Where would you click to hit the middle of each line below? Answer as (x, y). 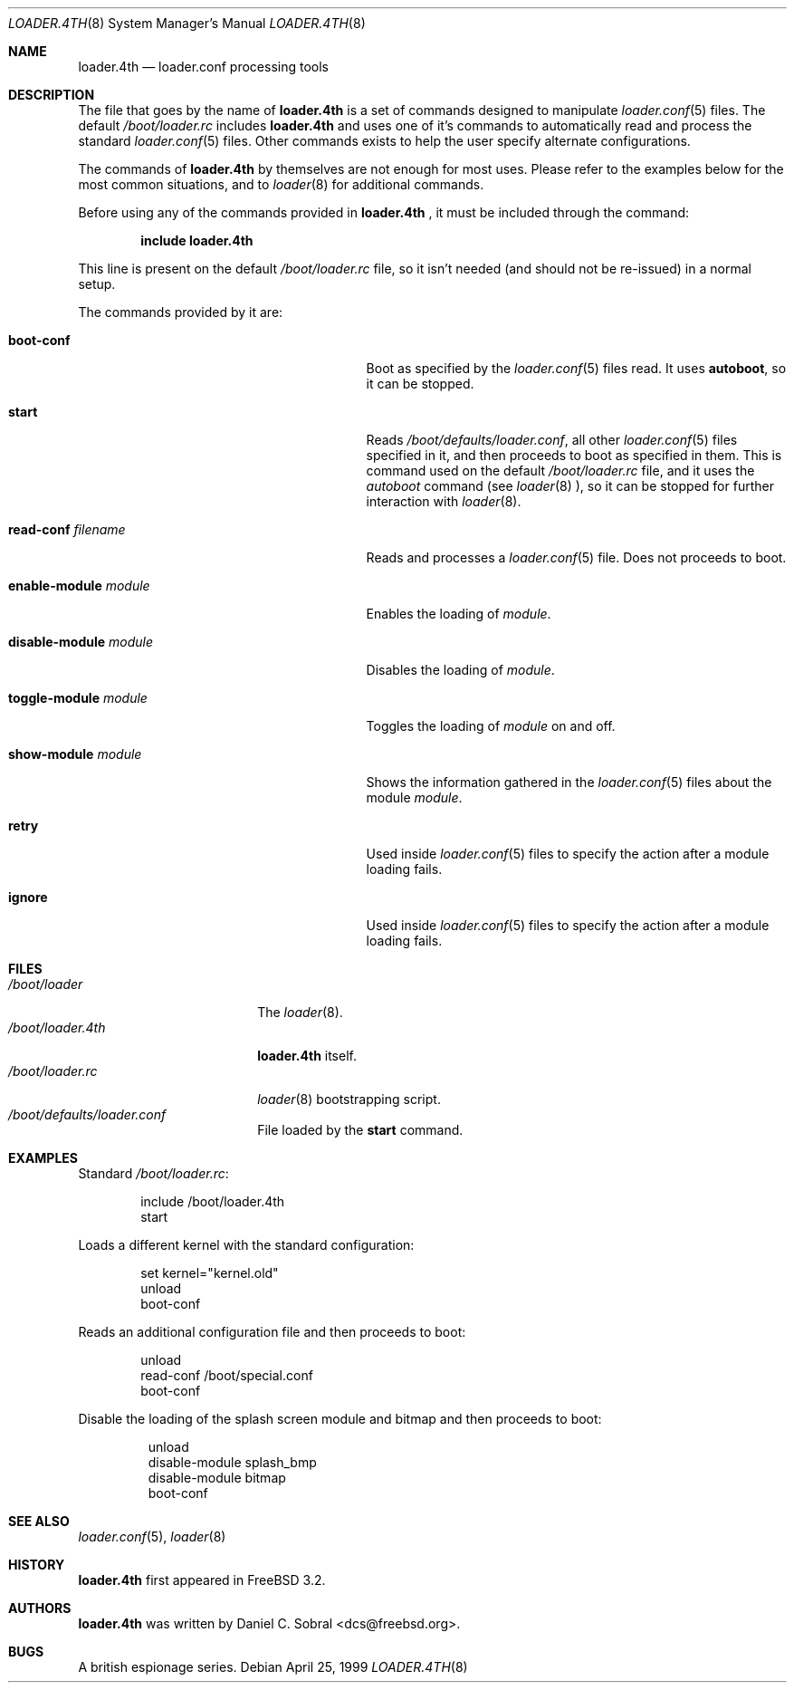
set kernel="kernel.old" (210, 1273)
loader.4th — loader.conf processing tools (203, 67)
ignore (28, 897)
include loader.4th (197, 240)
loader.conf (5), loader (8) (152, 1536)
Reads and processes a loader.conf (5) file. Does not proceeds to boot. (576, 557)
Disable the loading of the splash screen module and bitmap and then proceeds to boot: (340, 1419)
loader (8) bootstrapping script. (349, 1099)
